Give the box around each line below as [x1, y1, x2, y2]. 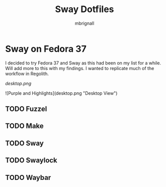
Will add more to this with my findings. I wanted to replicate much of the [5, 65, 154, 71]
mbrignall [74, 20, 95, 26]
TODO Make [5, 122, 44, 131]
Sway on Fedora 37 [5, 43, 87, 54]
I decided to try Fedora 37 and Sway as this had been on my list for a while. [5, 59, 161, 66]
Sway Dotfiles [55, 4, 114, 15]
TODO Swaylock [5, 156, 58, 165]
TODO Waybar [5, 173, 51, 182]
